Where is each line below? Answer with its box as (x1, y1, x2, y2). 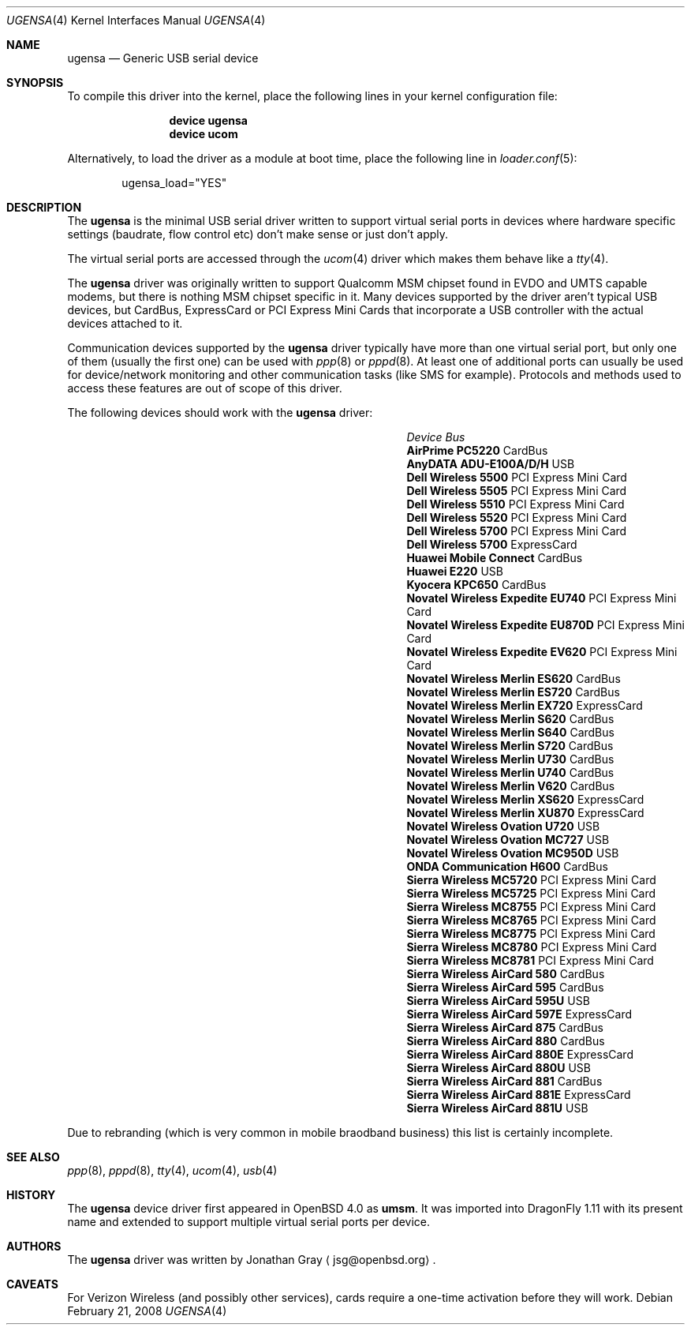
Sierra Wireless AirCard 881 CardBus (406, 1074, 603, 1088)
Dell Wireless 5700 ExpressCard (406, 538, 577, 551)
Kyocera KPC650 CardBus (406, 578, 547, 591)
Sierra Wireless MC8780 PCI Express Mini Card (406, 940, 657, 954)
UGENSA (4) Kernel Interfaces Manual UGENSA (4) (6, 13, 266, 27)
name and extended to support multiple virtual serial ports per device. (67, 1215, 430, 1228)
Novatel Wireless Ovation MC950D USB (406, 846, 619, 860)
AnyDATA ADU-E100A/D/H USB (406, 457, 575, 471)
